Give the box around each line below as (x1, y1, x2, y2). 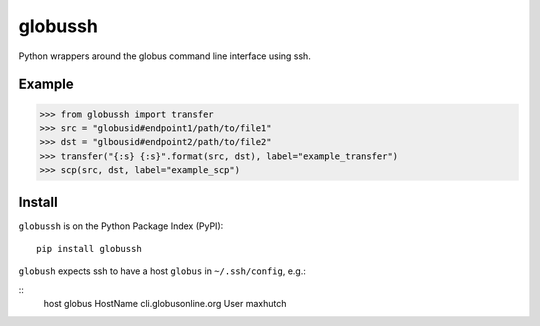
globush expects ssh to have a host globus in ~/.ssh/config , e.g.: (18, 265, 307, 277)
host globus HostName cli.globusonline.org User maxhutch (43, 298, 287, 310)
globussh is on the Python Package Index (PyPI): (18, 220, 224, 232)
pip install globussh (36, 243, 142, 254)
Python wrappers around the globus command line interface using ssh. (18, 50, 312, 62)
